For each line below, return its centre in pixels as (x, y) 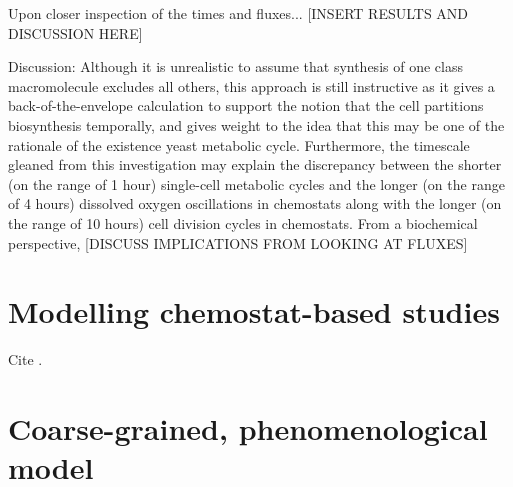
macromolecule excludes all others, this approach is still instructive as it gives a (251, 85)
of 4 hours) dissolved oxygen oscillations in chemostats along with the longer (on (255, 203)
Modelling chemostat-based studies (254, 311)
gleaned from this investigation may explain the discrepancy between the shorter (255, 164)
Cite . (25, 359)
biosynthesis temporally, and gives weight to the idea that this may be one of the (256, 124)
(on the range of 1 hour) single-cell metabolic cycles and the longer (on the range (256, 183)
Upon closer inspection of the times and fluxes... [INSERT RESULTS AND (238, 13)
